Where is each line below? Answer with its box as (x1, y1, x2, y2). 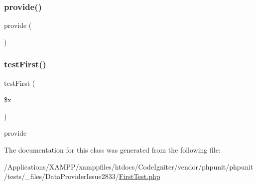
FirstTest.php (119, 171, 160, 182)
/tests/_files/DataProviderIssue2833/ (4, 171, 119, 182)
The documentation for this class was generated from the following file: (4, 145, 221, 155)
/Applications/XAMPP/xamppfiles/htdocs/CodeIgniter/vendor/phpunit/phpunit (4, 161, 254, 172)
